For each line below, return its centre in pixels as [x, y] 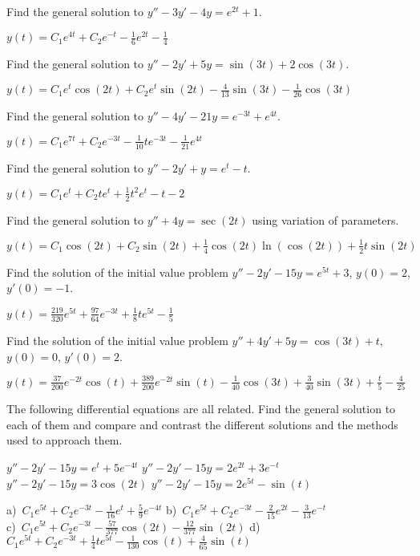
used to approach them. [65, 440]
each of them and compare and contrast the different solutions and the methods [202, 424]
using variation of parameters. [325, 219]
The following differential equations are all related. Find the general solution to [201, 409]
